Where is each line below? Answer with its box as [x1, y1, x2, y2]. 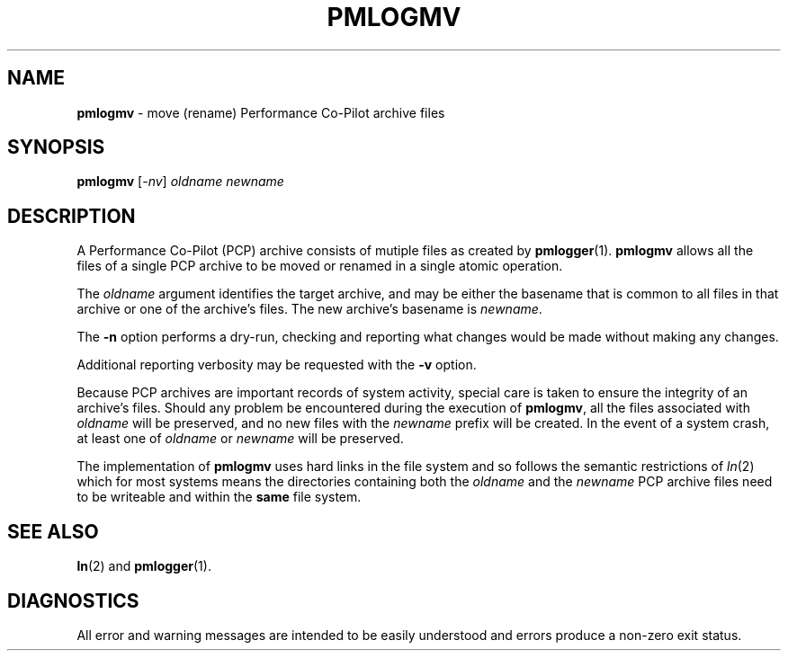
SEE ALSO [7, 520, 99, 543]
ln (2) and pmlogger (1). [76, 558, 211, 574]
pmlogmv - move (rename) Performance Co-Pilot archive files [76, 104, 445, 120]
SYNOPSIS [7, 136, 105, 159]
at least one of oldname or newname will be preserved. [76, 431, 404, 447]
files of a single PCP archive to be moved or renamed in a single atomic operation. [76, 258, 563, 274]
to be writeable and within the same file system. [76, 489, 362, 505]
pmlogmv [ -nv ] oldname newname [76, 173, 284, 190]
